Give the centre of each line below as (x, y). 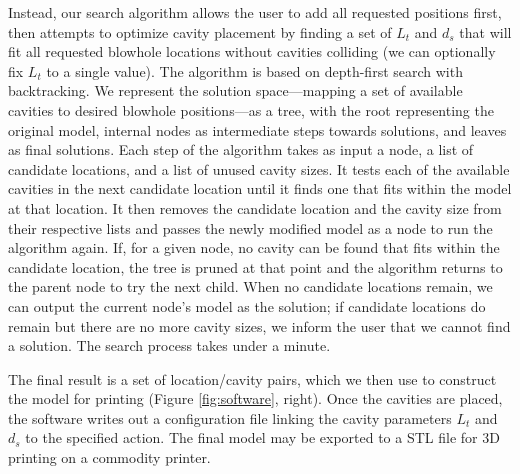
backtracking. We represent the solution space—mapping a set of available (235, 90)
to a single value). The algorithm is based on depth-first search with (254, 70)
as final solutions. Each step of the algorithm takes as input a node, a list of (241, 149)
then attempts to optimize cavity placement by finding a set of (200, 31)
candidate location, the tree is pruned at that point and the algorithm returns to (255, 266)
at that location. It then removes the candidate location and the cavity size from (255, 207)
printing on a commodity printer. (109, 457)
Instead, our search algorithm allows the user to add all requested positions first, (255, 12)
